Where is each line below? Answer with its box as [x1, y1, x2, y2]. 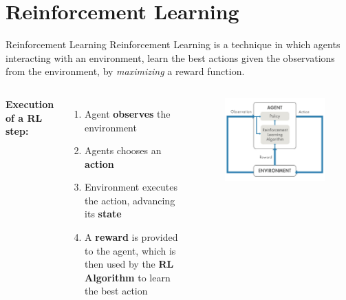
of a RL [6, 110, 43, 125]
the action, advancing [85, 193, 175, 207]
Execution [6, 96, 54, 111]
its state [85, 206, 122, 221]
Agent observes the [85, 106, 171, 120]
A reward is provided [85, 230, 178, 244]
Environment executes [85, 180, 177, 194]
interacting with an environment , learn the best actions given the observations [6, 50, 335, 65]
